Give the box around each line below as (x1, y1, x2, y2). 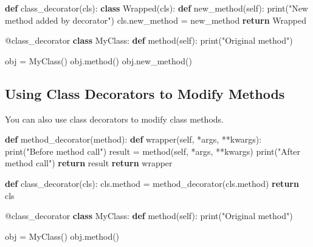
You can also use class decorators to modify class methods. (5, 112, 224, 125)
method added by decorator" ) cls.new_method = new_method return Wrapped (5, 13, 306, 26)
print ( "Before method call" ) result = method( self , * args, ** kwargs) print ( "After (5, 144, 301, 157)
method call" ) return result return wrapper (5, 157, 173, 169)
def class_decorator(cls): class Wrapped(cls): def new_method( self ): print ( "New (5, 2, 308, 14)
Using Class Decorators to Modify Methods (5, 84, 285, 103)
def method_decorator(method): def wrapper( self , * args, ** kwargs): (5, 133, 262, 146)
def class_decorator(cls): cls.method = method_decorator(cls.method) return (5, 177, 299, 189)
